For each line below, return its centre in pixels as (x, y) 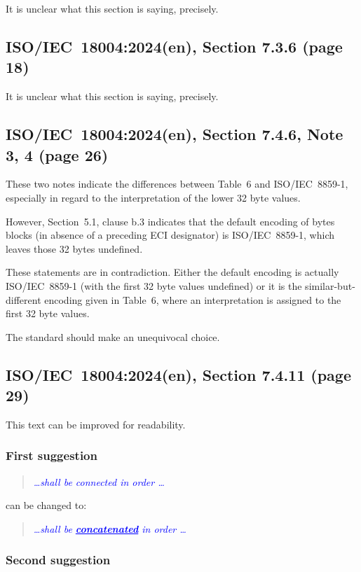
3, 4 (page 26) (57, 154)
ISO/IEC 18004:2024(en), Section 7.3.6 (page (174, 46)
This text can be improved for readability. (96, 424)
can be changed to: (46, 505)
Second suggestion (58, 560)
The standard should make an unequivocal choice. (113, 336)
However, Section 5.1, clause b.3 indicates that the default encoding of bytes (170, 221)
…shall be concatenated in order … (110, 528)
